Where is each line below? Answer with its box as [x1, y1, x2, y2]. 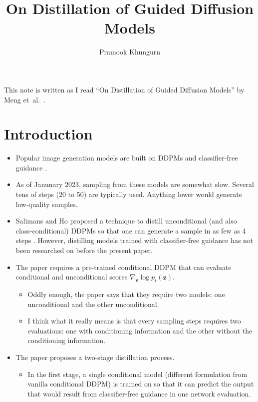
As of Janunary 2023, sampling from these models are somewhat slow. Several [15, 179, 254, 189]
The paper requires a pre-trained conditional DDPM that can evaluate [15, 261, 232, 272]
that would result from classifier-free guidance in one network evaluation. [27, 388, 251, 398]
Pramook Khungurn [99, 46, 161, 57]
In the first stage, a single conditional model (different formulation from [27, 368, 248, 379]
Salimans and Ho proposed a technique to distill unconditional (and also [15, 215, 237, 226]
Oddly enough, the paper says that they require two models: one [27, 288, 225, 299]
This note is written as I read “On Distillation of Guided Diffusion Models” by [4, 84, 245, 94]
